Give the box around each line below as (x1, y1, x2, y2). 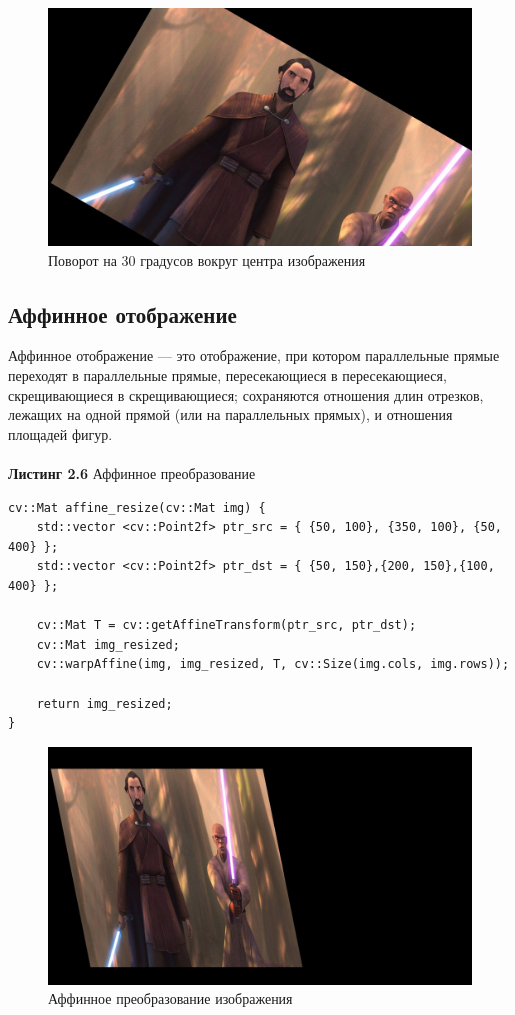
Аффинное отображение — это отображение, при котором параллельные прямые (8, 345, 500, 366)
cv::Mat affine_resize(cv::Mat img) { (8, 500, 266, 515)
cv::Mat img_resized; (36, 637, 180, 652)
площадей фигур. (8, 423, 113, 444)
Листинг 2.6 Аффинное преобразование (8, 463, 256, 484)
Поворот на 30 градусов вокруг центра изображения (48, 249, 366, 270)
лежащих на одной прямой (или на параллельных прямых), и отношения (8, 404, 453, 425)
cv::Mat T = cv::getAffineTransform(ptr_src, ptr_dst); (36, 618, 417, 633)
